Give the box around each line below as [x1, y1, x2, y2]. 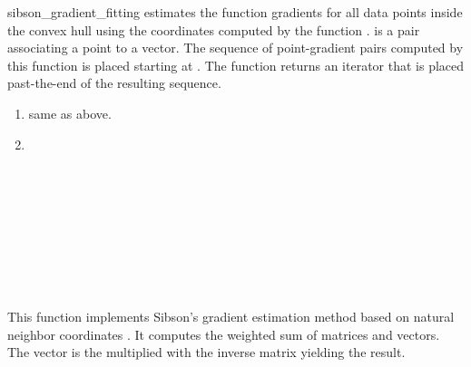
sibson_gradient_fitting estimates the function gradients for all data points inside [7, 3, 463, 21]
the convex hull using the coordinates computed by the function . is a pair [7, 20, 420, 39]
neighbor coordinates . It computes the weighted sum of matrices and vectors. [7, 324, 440, 343]
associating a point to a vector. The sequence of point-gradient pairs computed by [7, 38, 464, 57]
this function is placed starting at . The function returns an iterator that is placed [7, 55, 465, 74]
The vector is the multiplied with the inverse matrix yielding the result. [7, 343, 406, 362]
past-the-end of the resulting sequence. [7, 73, 221, 92]
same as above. [28, 103, 112, 122]
